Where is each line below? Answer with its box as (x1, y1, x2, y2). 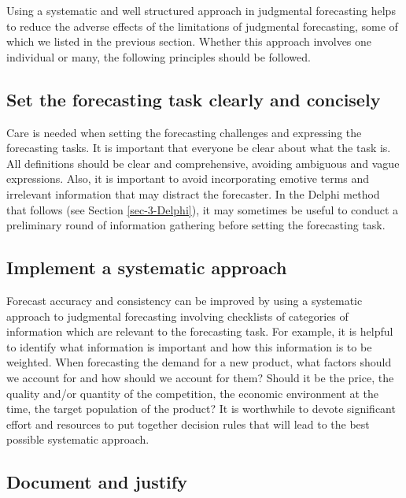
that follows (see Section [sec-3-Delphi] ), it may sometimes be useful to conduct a (6, 201, 398, 217)
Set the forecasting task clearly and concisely (6, 87, 381, 111)
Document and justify (6, 470, 187, 494)
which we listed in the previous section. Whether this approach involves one (6, 33, 372, 50)
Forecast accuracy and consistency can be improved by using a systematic (6, 292, 363, 308)
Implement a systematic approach (6, 255, 287, 280)
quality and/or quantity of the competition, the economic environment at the (6, 385, 378, 401)
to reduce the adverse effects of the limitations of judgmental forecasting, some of (6, 17, 398, 34)
